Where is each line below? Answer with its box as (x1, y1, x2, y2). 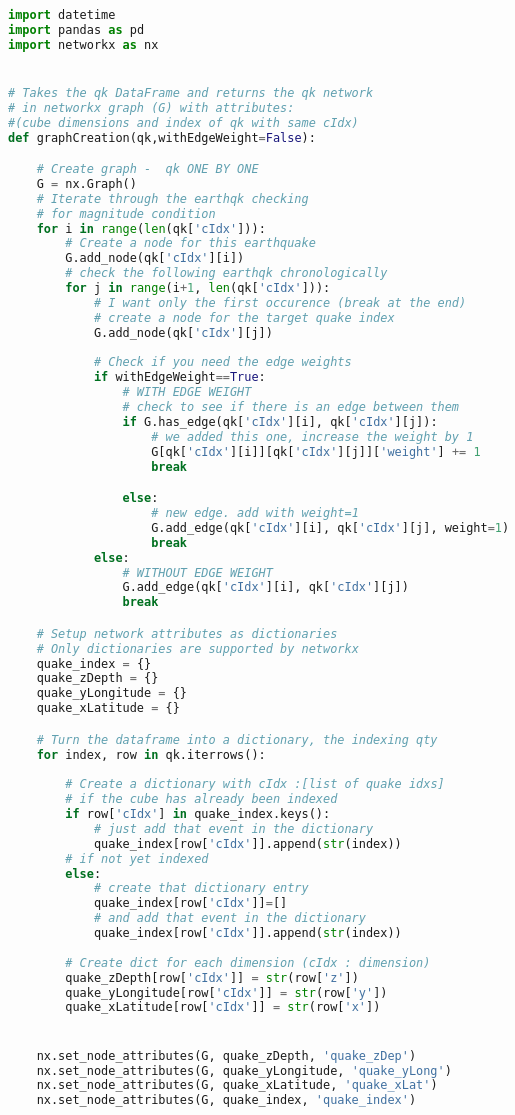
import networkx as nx (8, 37, 159, 52)
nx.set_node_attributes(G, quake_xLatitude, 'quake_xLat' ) (36, 1078, 438, 1093)
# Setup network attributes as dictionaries (36, 626, 338, 641)
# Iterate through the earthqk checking (36, 191, 309, 206)
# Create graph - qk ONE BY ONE (36, 162, 259, 177)
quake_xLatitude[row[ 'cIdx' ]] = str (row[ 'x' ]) (65, 1000, 381, 1015)
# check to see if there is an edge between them (122, 400, 460, 415)
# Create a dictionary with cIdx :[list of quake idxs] (65, 777, 445, 792)
